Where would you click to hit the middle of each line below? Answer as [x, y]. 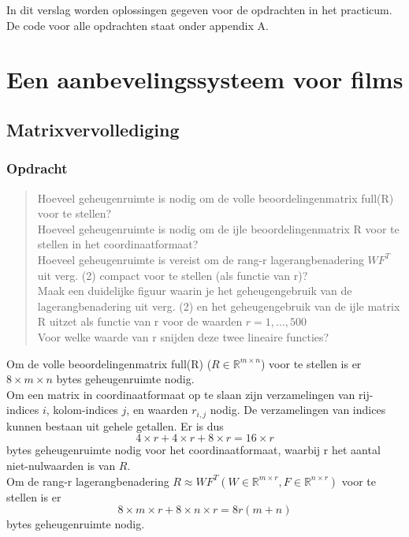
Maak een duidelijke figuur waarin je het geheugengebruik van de [195, 291]
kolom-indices [86, 410]
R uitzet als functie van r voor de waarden [140, 321]
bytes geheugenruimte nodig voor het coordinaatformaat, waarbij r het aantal [193, 450]
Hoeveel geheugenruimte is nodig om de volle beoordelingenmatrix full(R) [216, 198]
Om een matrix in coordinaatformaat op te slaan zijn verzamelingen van [181, 394]
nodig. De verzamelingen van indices [298, 410]
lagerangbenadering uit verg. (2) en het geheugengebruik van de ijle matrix [219, 306]
